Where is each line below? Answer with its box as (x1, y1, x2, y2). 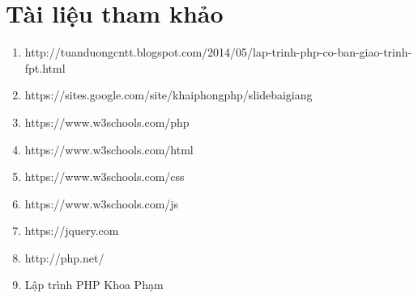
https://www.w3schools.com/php (24, 113, 190, 130)
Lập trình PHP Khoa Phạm (24, 276, 164, 293)
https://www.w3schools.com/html (24, 141, 194, 157)
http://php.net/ (24, 249, 104, 266)
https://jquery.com (24, 222, 119, 239)
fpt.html (24, 59, 66, 76)
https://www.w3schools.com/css (24, 168, 185, 185)
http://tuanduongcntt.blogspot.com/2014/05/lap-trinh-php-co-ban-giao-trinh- (24, 44, 412, 61)
